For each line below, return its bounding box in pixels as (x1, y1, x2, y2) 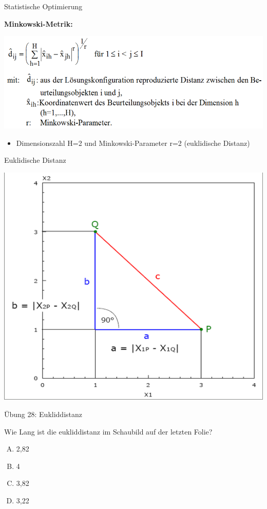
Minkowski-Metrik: (4, 18, 73, 29)
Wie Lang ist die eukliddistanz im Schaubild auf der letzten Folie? (4, 426, 213, 437)
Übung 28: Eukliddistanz (4, 409, 82, 420)
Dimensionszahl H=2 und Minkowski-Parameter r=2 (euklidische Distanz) (16, 137, 250, 148)
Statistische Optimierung (4, 1, 83, 11)
